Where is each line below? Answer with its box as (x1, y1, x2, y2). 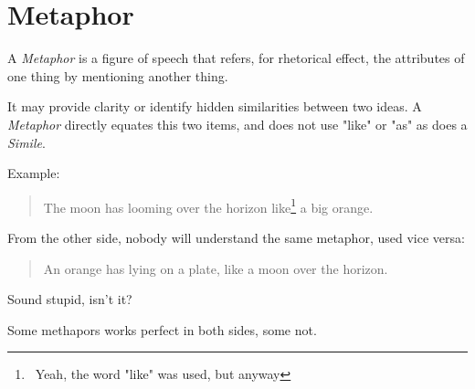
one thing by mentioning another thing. (7, 66, 228, 85)
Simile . (7, 132, 46, 152)
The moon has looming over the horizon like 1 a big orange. (43, 194, 374, 216)
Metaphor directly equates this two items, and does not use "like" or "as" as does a (7, 114, 468, 133)
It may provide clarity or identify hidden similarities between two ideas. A (7, 97, 422, 116)
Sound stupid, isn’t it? (7, 289, 132, 309)
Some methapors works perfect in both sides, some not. (7, 320, 317, 339)
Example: (7, 163, 60, 183)
